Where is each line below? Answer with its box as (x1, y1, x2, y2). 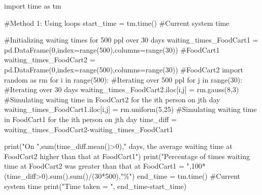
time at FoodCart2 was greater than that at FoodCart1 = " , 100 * (4, 161, 206, 171)
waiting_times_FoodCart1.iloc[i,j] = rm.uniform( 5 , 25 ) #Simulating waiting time (4, 104, 257, 114)
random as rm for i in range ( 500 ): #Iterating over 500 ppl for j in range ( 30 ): (4, 74, 243, 85)
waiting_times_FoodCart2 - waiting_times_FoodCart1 (4, 124, 173, 134)
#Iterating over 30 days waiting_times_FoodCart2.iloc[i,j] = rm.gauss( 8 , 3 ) (4, 84, 239, 95)
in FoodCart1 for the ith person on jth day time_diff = (4, 113, 177, 124)
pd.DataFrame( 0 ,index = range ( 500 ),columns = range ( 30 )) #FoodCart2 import (4, 64, 243, 74)
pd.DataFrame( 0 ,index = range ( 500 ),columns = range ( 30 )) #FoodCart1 (4, 44, 220, 55)
